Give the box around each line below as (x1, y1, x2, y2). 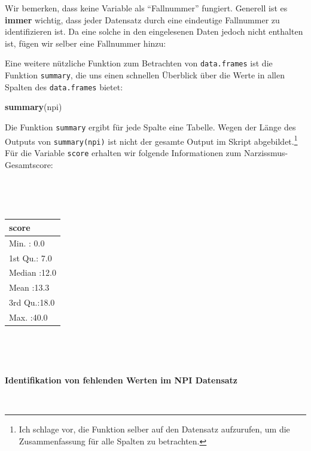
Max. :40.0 (9, 310, 48, 323)
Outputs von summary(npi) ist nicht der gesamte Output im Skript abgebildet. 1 (5, 133, 298, 147)
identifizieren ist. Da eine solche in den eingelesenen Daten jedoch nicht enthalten (5, 25, 303, 38)
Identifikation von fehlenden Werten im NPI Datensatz (5, 374, 237, 386)
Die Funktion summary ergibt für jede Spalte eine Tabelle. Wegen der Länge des (5, 120, 296, 133)
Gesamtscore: (5, 158, 53, 170)
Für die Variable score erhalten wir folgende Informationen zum (5, 146, 242, 159)
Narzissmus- (243, 146, 288, 159)
